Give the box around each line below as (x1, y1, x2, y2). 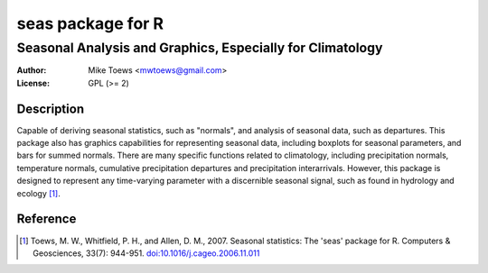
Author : (16, 65, 47, 76)
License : (16, 77, 50, 88)
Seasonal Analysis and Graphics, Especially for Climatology (16, 40, 383, 56)
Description (16, 101, 85, 116)
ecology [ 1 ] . (16, 187, 61, 198)
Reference (16, 212, 77, 227)
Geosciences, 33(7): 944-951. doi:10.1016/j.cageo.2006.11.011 (33, 248, 260, 259)
